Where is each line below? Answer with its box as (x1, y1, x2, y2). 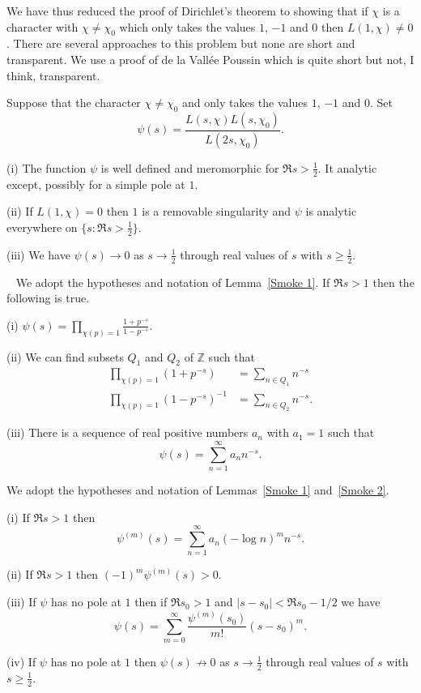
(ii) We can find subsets (6, 348, 124, 365)
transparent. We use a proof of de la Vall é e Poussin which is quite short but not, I (6, 50, 415, 67)
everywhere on (6, 218, 78, 235)
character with (6, 18, 79, 35)
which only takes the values (119, 18, 256, 35)
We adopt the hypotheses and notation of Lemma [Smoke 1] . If (15, 273, 330, 290)
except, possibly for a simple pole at (6, 175, 185, 192)
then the (372, 273, 415, 290)
